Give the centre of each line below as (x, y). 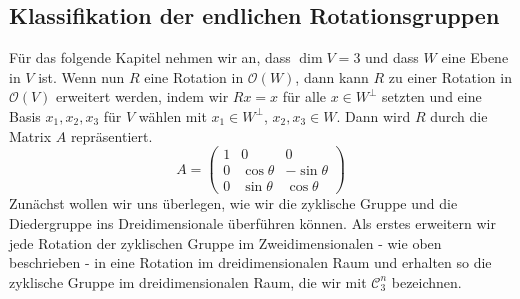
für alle (304, 96)
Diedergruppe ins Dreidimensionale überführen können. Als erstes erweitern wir (252, 222)
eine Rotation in (194, 76)
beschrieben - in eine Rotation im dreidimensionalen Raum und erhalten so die (250, 262)
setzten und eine (432, 96)
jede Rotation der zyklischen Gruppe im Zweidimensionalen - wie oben (225, 242)
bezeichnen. (426, 281)
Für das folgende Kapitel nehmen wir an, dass (150, 57)
